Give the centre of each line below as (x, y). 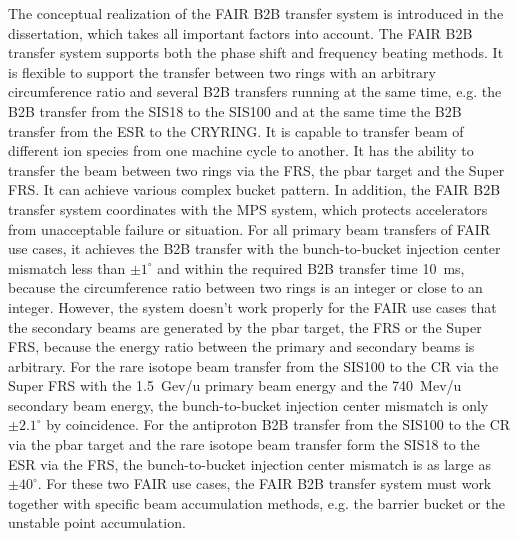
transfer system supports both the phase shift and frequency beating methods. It (256, 52)
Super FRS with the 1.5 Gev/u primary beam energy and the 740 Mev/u (235, 385)
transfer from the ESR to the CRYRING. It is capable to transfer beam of (236, 130)
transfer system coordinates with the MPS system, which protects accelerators (248, 208)
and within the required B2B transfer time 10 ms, (311, 267)
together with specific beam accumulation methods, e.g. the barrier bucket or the (256, 502)
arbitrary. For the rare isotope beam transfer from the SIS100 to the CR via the (253, 365)
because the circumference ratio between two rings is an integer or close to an (245, 287)
